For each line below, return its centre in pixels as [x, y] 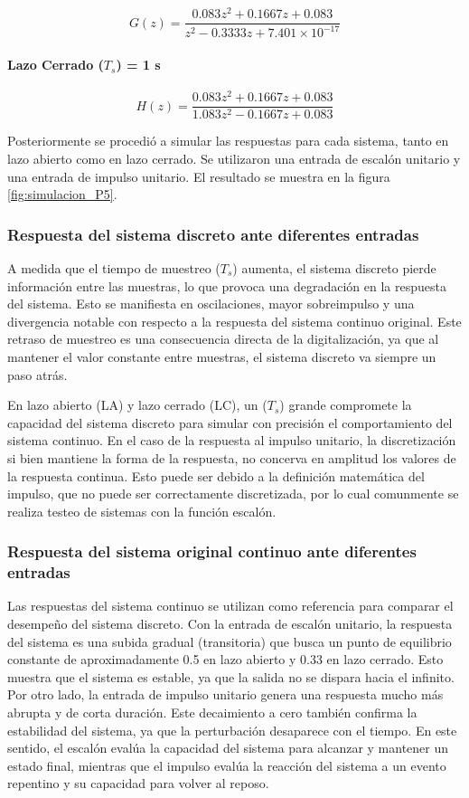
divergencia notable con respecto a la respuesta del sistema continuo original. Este [234, 321]
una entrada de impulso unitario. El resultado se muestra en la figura [199, 176]
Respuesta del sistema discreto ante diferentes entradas [213, 234]
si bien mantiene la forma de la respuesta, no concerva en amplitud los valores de [232, 457]
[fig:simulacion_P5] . [62, 194]
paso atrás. [38, 374]
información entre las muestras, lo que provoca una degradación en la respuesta [227, 285]
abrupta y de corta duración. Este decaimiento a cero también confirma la [212, 712]
